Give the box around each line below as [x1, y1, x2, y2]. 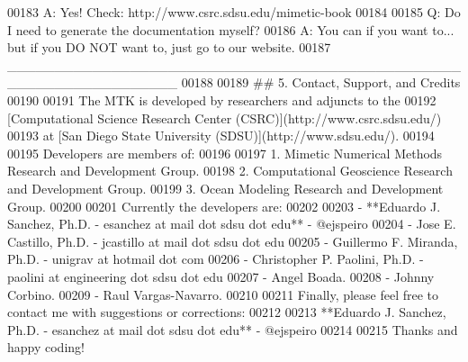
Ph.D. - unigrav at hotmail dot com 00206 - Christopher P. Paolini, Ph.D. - [7, 249, 424, 268]
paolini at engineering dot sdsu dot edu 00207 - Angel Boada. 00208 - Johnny [7, 267, 435, 285]
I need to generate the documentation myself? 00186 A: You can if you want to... [7, 20, 454, 39]
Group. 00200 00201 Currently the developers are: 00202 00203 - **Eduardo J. [7, 196, 441, 215]
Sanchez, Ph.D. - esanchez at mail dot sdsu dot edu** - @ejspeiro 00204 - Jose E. [7, 214, 456, 233]
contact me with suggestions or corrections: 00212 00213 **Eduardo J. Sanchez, [7, 303, 446, 321]
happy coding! [7, 338, 85, 357]
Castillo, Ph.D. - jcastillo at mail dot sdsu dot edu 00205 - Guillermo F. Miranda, [7, 231, 458, 250]
